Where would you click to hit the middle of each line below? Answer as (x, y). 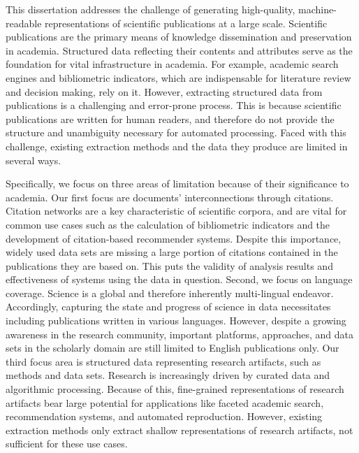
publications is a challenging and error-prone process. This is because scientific (174, 105)
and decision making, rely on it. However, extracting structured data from (164, 91)
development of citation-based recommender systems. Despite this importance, (174, 238)
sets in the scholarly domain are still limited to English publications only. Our (173, 348)
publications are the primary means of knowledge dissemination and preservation (179, 37)
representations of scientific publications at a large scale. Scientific (186, 23)
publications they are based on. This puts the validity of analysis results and (169, 265)
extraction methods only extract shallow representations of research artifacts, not (179, 430)
